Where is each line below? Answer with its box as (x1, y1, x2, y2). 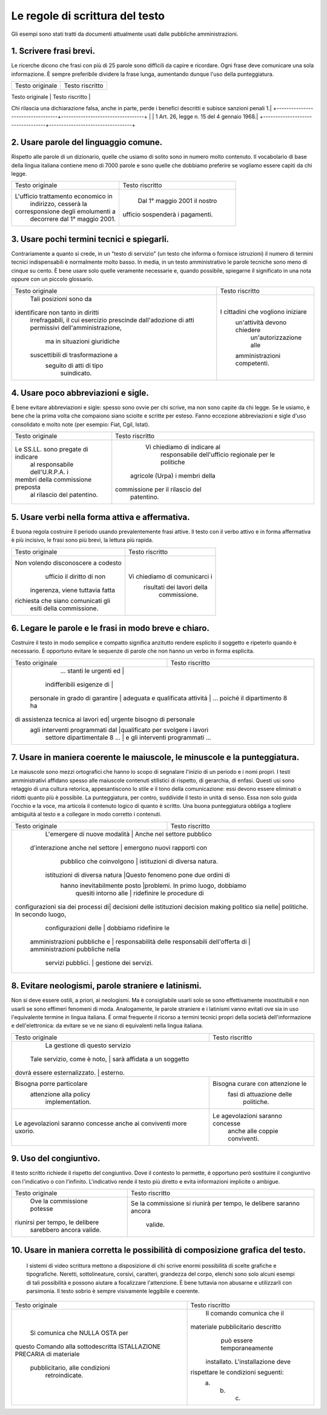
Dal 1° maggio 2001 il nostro (137, 197, 217, 205)
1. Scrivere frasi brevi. (11, 46, 96, 56)
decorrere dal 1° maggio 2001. (30, 215, 116, 224)
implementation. (45, 1097, 91, 1106)
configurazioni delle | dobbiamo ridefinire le (45, 924, 170, 932)
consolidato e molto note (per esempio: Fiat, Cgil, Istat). (11, 421, 150, 428)
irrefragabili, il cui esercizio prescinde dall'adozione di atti (30, 316, 195, 324)
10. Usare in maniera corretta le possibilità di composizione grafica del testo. (11, 1245, 306, 1255)
